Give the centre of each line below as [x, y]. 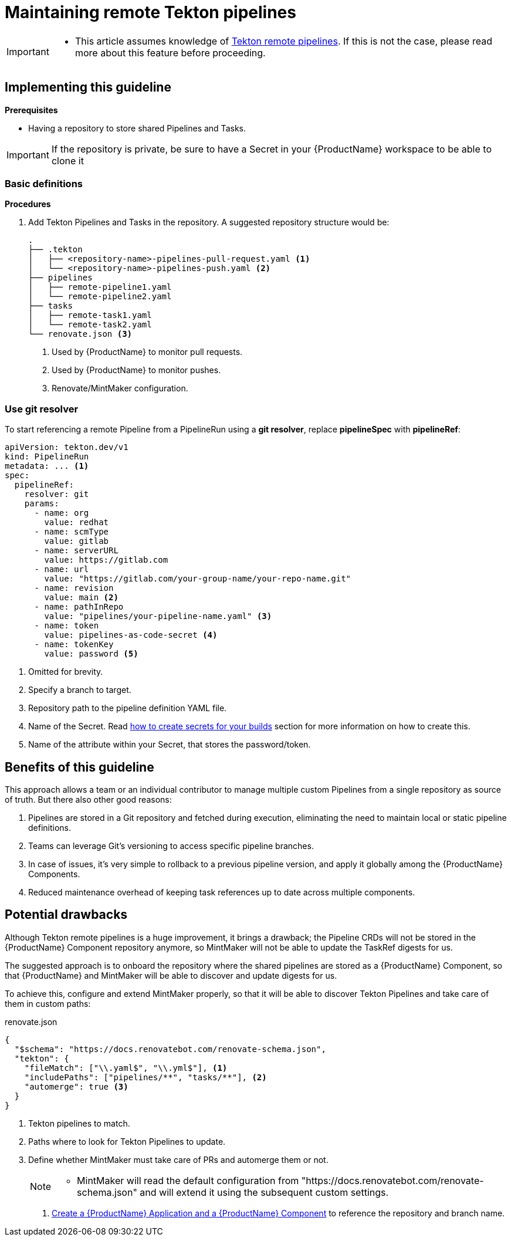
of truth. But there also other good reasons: [88, 799]
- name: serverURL [76, 551]
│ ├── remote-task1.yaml [90, 315]
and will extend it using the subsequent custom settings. [264, 1192]
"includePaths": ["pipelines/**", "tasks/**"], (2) [145, 1077]
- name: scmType [72, 532]
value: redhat [77, 523]
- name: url [62, 569]
